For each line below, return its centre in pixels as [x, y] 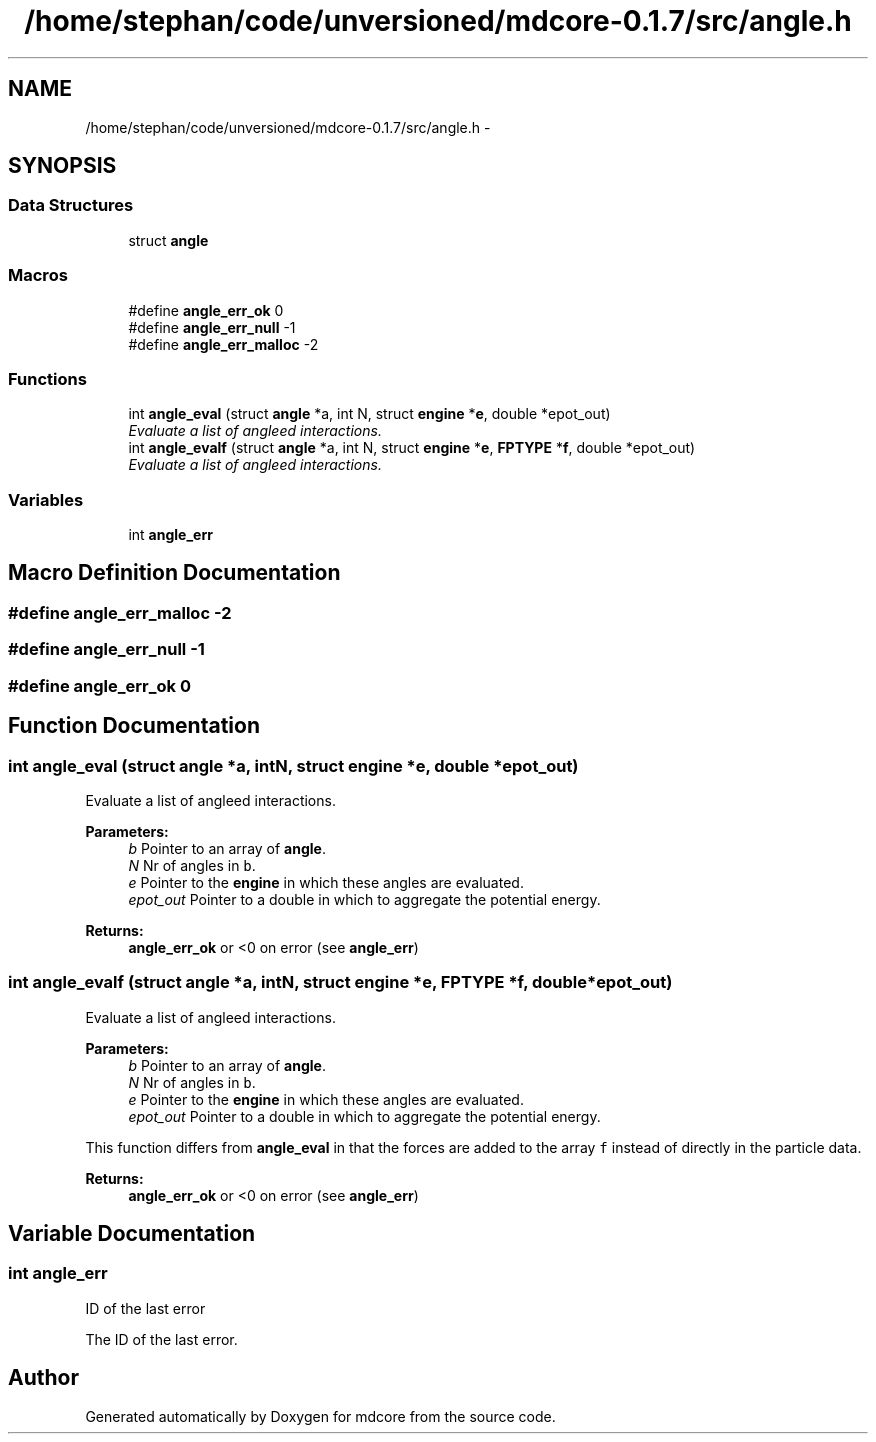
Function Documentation [134, 726]
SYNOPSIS [62, 166]
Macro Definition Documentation [174, 573]
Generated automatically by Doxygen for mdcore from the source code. [320, 1416]
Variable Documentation [132, 1234]
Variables [46, 499]
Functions [47, 378]
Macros [38, 275]
